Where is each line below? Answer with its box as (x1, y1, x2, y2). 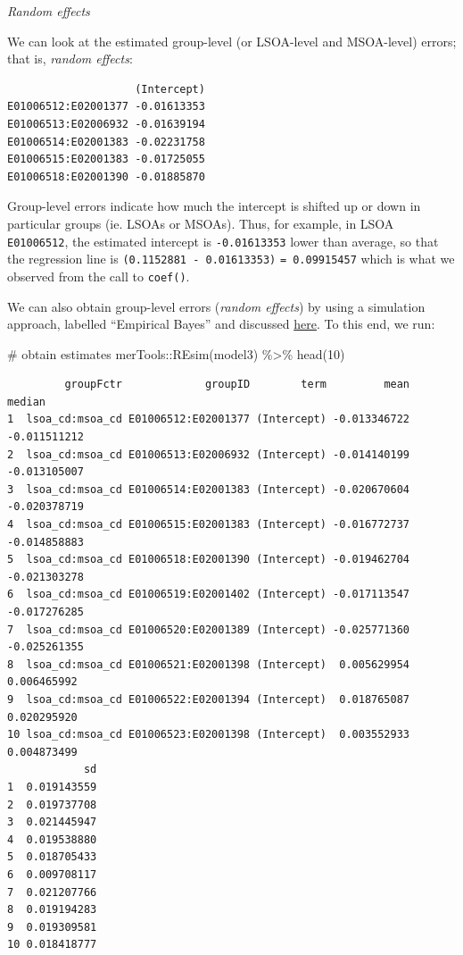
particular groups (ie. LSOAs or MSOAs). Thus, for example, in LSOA (7, 214, 394, 232)
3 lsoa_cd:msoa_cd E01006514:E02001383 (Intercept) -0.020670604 (7, 482, 410, 496)
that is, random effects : (7, 49, 133, 68)
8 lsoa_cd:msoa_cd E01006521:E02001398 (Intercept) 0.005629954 (7, 658, 410, 671)
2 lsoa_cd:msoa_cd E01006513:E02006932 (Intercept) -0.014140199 (7, 448, 410, 461)
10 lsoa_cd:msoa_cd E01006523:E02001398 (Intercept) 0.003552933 (7, 728, 410, 741)
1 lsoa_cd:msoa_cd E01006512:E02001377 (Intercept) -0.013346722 (7, 413, 410, 426)
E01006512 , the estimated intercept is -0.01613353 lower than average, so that (7, 231, 439, 250)
